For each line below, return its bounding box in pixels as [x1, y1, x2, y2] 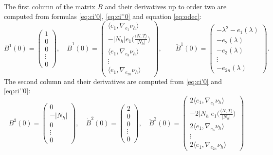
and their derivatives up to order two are [105, 1, 227, 11]
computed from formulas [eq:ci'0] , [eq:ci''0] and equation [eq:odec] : [4, 11, 201, 21]
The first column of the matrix [4, 1, 95, 11]
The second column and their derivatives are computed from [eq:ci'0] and [4, 76, 222, 86]
